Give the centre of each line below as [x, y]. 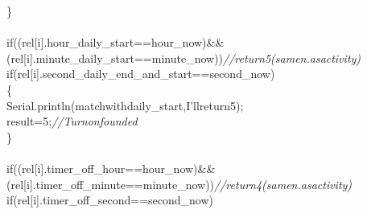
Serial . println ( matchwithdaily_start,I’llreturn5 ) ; [125, 105]
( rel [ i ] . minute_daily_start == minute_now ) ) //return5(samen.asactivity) [184, 58]
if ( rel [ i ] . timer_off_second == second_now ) [110, 200]
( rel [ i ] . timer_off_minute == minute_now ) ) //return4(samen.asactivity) [179, 184]
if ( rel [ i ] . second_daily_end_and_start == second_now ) [141, 74]
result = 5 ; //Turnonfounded [72, 121]
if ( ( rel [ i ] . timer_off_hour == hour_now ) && [111, 168]
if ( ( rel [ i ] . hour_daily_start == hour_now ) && [115, 42]
